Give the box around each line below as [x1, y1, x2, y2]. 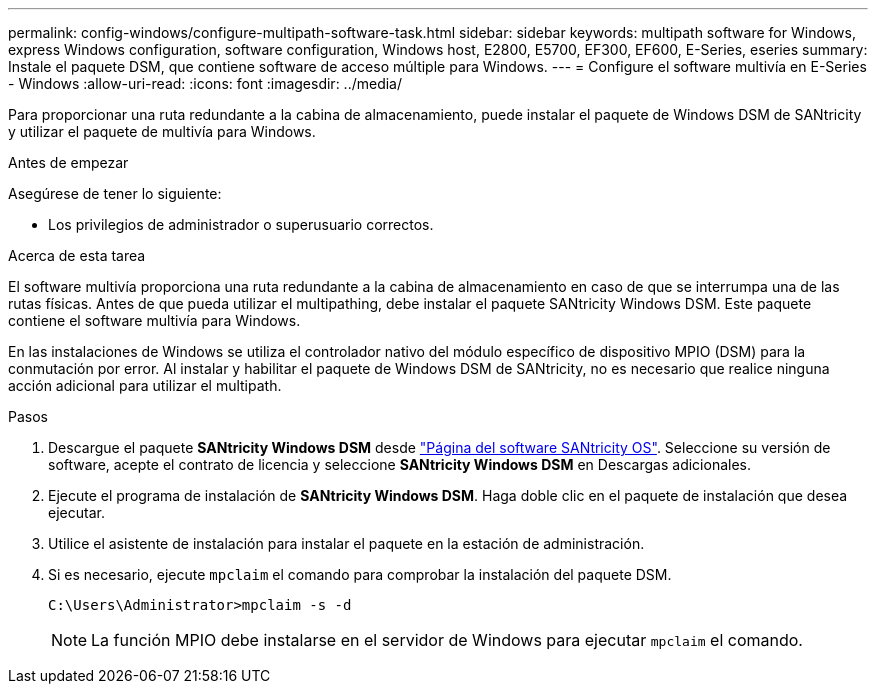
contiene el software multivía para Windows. [8, 312, 301, 329]
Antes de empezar [8, 154, 129, 171]
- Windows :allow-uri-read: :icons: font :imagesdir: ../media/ [8, 75, 403, 92]
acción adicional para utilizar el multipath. [8, 377, 282, 394]
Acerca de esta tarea [8, 247, 146, 264]
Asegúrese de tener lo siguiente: [8, 185, 222, 202]
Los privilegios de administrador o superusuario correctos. [48, 216, 434, 233]
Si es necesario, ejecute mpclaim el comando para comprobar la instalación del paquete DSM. [48, 566, 672, 583]
